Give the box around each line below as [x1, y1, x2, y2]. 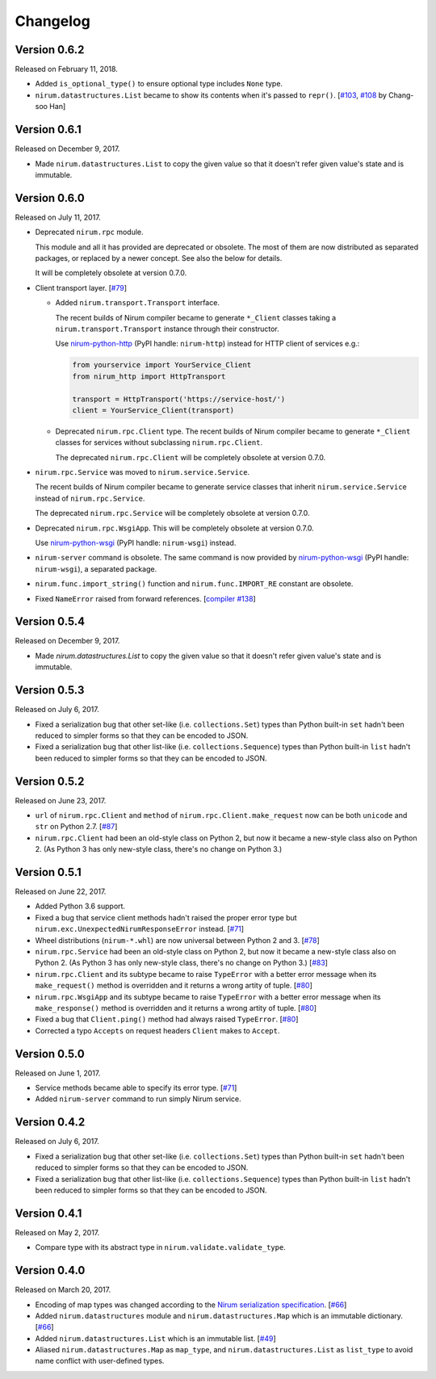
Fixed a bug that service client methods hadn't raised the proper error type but [35, 912, 298, 922]
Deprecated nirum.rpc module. [35, 227, 145, 237]
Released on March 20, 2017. [15, 1285, 111, 1295]
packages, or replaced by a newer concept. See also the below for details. [35, 254, 283, 262]
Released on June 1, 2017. [15, 1068, 101, 1078]
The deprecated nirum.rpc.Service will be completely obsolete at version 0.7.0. [35, 509, 310, 518]
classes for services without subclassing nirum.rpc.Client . [55, 438, 262, 447]
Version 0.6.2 [15, 43, 85, 57]
